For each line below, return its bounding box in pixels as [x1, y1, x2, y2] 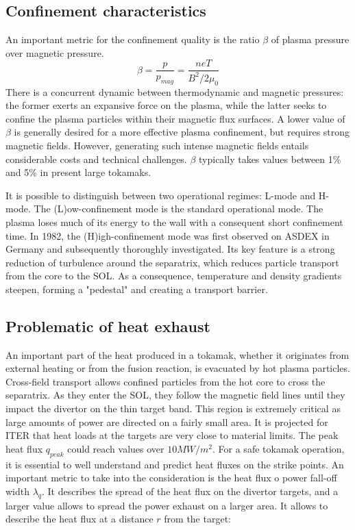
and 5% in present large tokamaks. [5, 165, 151, 179]
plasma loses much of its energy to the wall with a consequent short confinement [5, 214, 343, 229]
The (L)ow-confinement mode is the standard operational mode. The [34, 201, 323, 216]
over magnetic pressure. [5, 45, 104, 60]
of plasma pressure [271, 32, 350, 47]
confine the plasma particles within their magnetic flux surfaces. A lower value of [5, 111, 345, 125]
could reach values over [67, 441, 164, 455]
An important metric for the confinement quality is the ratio [5, 32, 260, 47]
